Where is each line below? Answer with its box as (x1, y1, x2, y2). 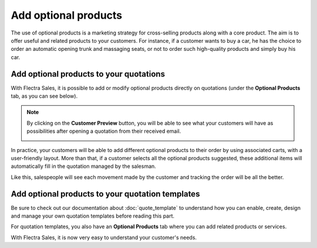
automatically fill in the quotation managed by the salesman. (11, 163, 157, 170)
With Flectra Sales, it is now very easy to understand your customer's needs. (11, 234, 197, 241)
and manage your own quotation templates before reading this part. (11, 212, 175, 219)
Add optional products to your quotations (11, 69, 166, 79)
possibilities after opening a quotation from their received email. (26, 128, 181, 135)
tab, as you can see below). (11, 92, 78, 99)
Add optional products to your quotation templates (11, 189, 200, 199)
